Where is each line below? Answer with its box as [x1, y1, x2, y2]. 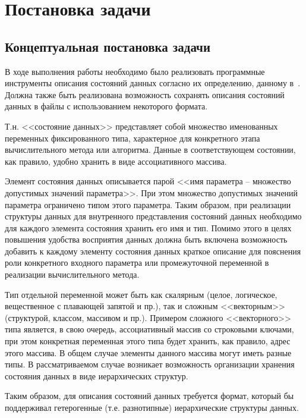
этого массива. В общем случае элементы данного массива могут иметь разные [5, 346, 292, 359]
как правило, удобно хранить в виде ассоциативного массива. [5, 155, 227, 167]
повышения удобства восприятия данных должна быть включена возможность [5, 233, 288, 246]
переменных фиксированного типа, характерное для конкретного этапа [5, 131, 260, 144]
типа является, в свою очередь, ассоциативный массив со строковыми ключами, [5, 323, 294, 335]
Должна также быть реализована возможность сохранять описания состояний [5, 88, 285, 100]
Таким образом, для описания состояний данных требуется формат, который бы [5, 389, 294, 402]
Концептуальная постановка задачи [5, 37, 211, 55]
